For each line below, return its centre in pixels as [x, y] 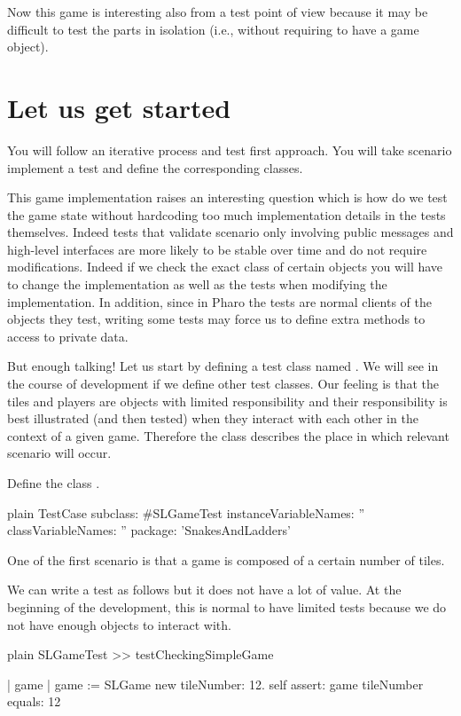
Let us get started [119, 107]
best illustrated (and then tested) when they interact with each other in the [213, 418]
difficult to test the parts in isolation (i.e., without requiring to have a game [213, 29]
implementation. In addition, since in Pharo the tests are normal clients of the [219, 301]
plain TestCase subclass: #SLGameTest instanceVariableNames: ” [186, 512]
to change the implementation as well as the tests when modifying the [197, 284]
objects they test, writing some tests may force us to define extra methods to [216, 319]
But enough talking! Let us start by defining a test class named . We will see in [223, 366]
